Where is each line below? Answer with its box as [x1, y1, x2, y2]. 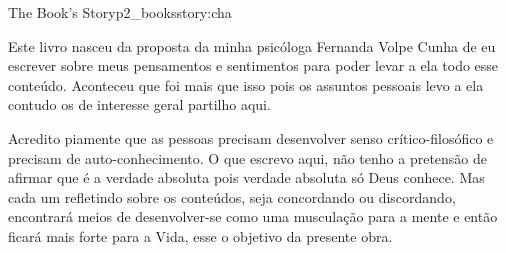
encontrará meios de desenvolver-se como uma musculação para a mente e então [8, 206, 498, 227]
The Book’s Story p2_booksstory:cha [8, 2, 232, 22]
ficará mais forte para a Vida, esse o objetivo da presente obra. [8, 225, 393, 246]
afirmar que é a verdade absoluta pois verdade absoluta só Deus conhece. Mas [8, 167, 485, 188]
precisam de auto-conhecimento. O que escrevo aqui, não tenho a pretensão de [8, 147, 488, 168]
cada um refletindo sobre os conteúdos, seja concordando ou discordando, [8, 186, 456, 207]
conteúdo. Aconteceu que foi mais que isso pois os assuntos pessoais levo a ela [8, 74, 484, 95]
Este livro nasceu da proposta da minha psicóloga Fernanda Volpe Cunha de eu [8, 35, 496, 56]
